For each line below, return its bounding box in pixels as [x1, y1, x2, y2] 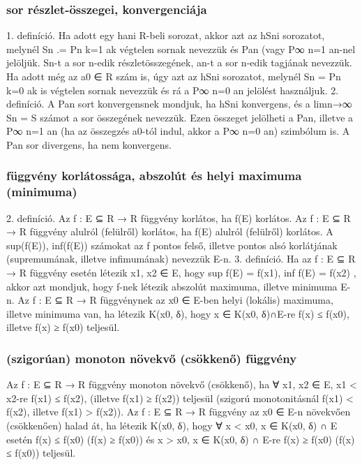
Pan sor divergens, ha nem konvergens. [6, 137, 172, 152]
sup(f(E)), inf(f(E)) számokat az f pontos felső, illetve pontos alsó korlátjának [6, 237, 338, 252]
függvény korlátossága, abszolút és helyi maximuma [6, 167, 302, 184]
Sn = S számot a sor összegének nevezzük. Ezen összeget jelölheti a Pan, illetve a [6, 110, 354, 124]
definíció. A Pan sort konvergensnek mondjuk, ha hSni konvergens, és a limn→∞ [6, 96, 352, 111]
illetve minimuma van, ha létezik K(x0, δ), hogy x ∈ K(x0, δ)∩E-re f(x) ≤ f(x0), [6, 306, 349, 320]
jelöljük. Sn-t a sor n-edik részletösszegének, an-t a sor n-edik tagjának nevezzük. [6, 55, 352, 70]
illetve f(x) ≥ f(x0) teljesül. [6, 320, 120, 334]
